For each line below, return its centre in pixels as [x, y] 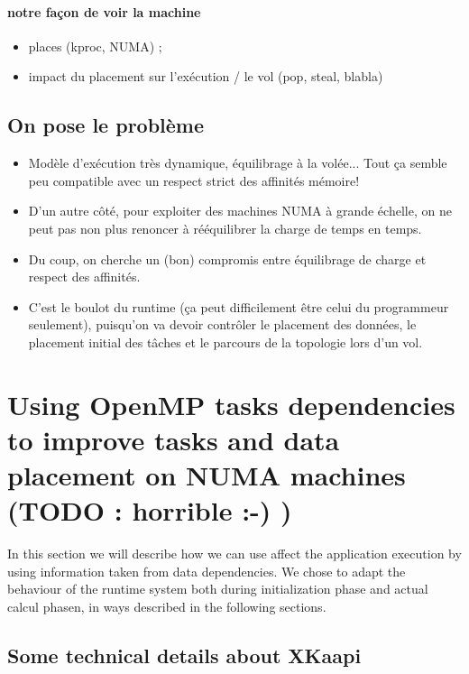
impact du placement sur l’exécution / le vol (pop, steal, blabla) [206, 76]
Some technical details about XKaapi [184, 655]
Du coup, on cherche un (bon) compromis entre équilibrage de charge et [227, 259]
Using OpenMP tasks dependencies [231, 404]
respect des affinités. [84, 277]
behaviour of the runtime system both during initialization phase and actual [218, 589]
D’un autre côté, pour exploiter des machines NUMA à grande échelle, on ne [240, 211]
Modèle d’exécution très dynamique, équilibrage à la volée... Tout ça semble [238, 163]
